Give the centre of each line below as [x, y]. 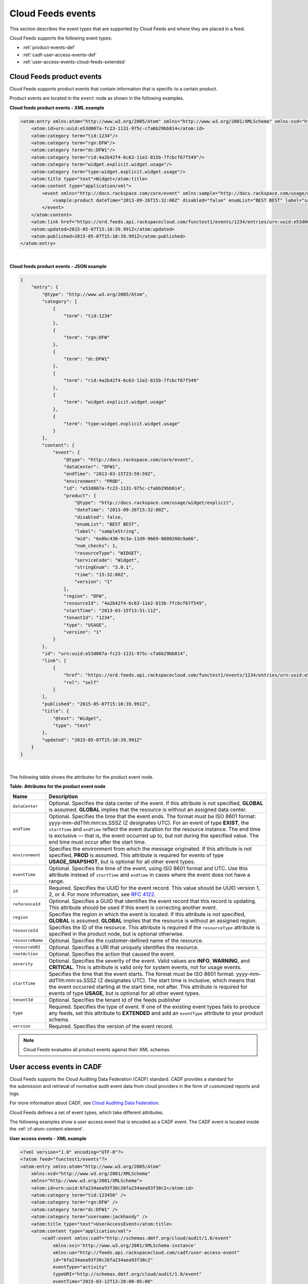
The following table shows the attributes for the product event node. [82, 777]
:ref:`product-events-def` [49, 48]
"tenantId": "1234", [89, 618]
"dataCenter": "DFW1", [92, 467]
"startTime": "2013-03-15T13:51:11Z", [112, 610]
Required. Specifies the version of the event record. [111, 1026]
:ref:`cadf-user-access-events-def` [60, 54]
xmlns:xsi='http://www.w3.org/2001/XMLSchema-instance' [124, 1245]
